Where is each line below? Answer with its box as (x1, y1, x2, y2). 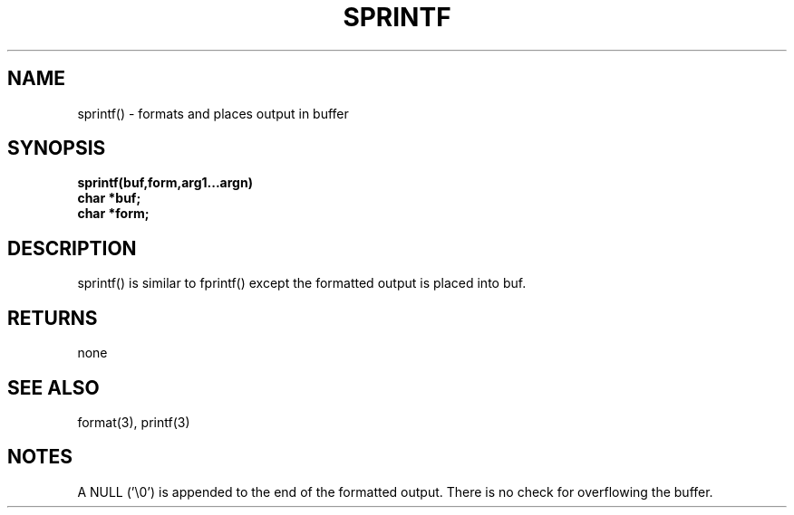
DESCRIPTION (7, 236, 137, 260)
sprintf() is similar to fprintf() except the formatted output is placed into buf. (77, 275, 527, 291)
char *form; (77, 205, 150, 222)
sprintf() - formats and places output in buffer (77, 105, 349, 121)
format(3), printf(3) (77, 414, 190, 430)
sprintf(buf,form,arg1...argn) (77, 175, 253, 191)
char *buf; (77, 190, 141, 206)
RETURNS (7, 306, 98, 329)
